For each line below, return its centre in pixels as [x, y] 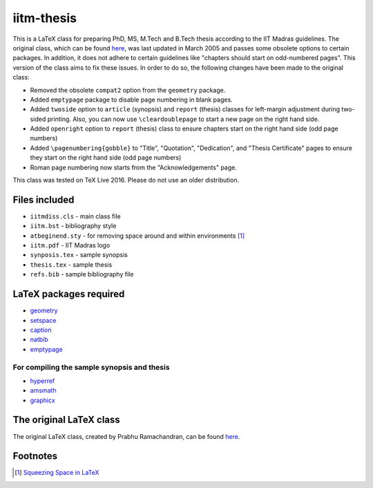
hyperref [42, 381]
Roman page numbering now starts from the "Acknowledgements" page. [134, 167]
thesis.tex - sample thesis [71, 264]
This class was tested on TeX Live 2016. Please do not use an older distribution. [126, 180]
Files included [44, 199]
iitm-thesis [45, 18]
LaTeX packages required [69, 294]
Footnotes [35, 456]
